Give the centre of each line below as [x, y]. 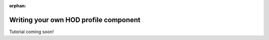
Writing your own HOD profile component [75, 20]
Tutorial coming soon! [32, 32]
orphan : [18, 6]
